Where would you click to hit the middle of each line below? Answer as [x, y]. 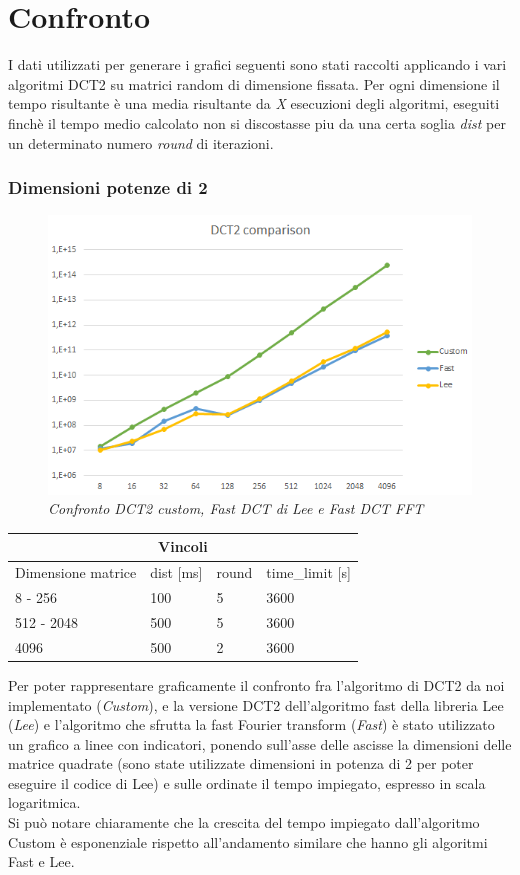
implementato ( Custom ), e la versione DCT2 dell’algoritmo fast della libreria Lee [256, 704]
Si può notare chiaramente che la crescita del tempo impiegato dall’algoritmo [244, 822]
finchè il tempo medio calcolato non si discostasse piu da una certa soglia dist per [257, 122]
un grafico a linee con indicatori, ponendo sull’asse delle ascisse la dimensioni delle [260, 743]
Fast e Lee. [41, 861]
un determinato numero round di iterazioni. [141, 142]
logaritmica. [44, 802]
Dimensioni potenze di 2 [108, 187]
